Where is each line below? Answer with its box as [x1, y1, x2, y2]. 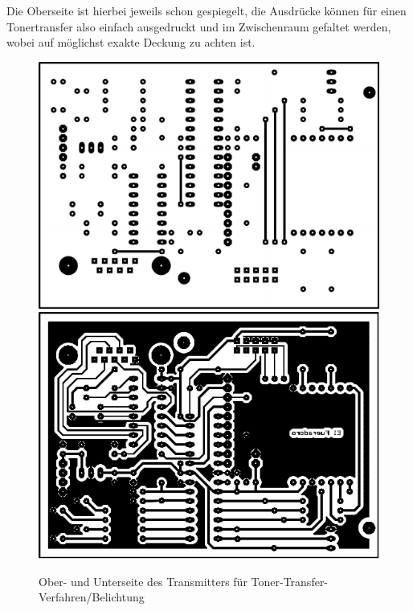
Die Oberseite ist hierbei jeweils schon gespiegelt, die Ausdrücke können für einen [6, 2, 407, 18]
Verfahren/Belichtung [39, 588, 145, 605]
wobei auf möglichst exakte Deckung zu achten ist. [6, 34, 256, 51]
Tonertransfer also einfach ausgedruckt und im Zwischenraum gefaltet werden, [6, 18, 391, 35]
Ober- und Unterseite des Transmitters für [39, 572, 247, 589]
